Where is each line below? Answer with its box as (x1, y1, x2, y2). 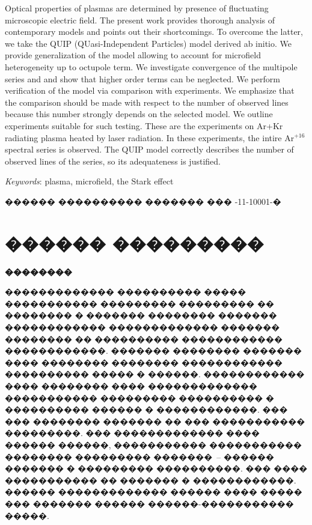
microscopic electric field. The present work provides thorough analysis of (5, 13, 275, 26)
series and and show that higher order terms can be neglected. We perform (5, 72, 280, 85)
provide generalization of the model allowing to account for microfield (5, 49, 262, 61)
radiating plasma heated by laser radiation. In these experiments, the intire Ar (5, 131, 295, 144)
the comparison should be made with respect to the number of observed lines (5, 96, 289, 108)
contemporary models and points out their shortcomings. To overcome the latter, (5, 25, 303, 38)
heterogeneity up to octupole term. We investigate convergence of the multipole (5, 60, 298, 73)
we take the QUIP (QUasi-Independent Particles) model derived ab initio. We (5, 37, 292, 49)
